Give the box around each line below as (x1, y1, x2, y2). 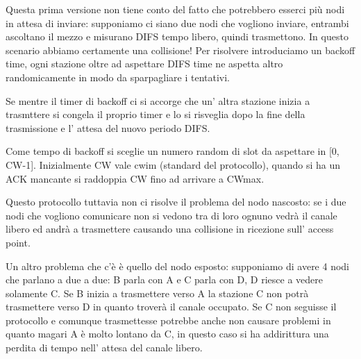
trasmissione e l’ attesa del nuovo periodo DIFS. (6, 120, 210, 135)
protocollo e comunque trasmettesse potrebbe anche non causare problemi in (6, 312, 331, 327)
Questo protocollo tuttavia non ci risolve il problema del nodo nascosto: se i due (6, 194, 346, 209)
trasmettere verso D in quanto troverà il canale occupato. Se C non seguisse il (6, 299, 337, 314)
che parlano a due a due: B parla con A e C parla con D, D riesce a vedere (6, 272, 323, 287)
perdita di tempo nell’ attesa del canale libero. (6, 340, 203, 355)
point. (6, 235, 31, 249)
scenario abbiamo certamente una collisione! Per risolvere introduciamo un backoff (6, 42, 355, 57)
